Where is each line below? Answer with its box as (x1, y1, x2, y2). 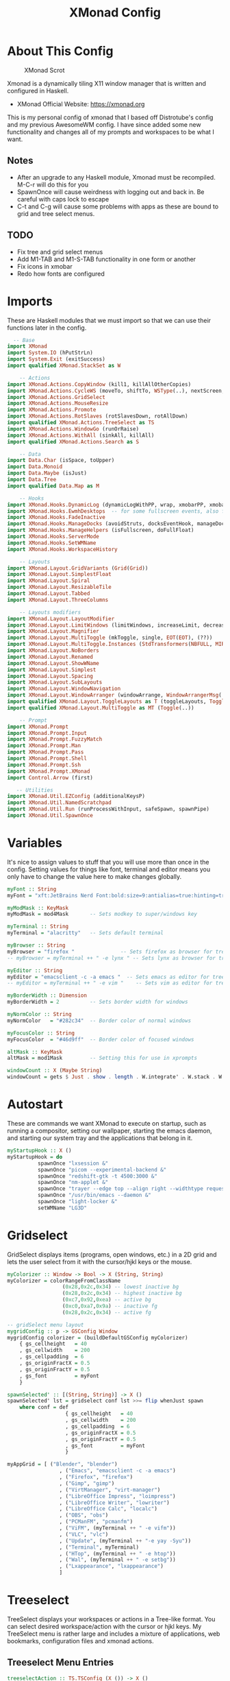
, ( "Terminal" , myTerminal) (59, 1544, 139, 1551)
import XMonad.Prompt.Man (7, 742, 81, 749)
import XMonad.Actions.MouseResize (7, 400, 109, 407)
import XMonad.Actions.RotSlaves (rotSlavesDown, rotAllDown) (7, 413, 188, 420)
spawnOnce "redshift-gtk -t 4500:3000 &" (37, 1172, 157, 1180)
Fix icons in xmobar (16, 262, 73, 270)
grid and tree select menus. (16, 209, 95, 217)
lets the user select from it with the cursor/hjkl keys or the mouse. (7, 1257, 192, 1266)
